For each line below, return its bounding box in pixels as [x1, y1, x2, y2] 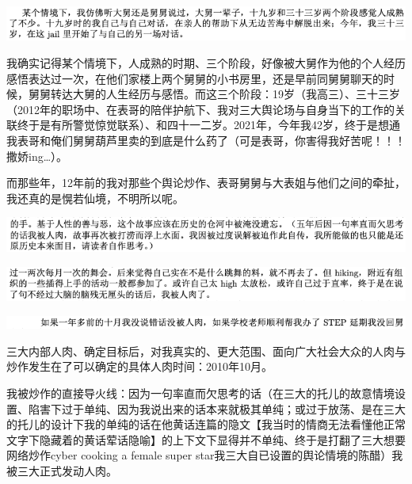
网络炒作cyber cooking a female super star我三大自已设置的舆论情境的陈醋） [6, 447, 392, 463]
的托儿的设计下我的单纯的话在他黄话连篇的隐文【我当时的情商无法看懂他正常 [6, 416, 406, 433]
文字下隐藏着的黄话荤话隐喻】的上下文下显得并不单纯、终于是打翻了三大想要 [6, 431, 406, 448]
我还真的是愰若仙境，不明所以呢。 [6, 189, 184, 206]
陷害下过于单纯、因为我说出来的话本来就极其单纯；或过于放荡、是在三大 [28, 400, 406, 417]
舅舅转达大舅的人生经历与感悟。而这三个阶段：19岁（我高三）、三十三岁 [28, 86, 400, 102]
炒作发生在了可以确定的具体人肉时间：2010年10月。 [6, 358, 273, 375]
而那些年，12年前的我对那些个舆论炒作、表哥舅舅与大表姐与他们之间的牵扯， [6, 174, 406, 191]
